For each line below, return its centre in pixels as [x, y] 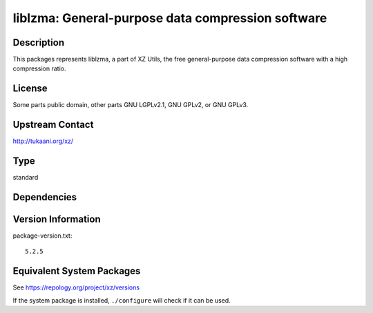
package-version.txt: [42, 236]
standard [26, 178]
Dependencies [45, 197]
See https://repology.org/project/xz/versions [76, 287]
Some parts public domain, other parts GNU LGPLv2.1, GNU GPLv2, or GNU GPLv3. [131, 105]
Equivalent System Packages [77, 271]
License [30, 89]
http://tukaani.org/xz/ [43, 141]
